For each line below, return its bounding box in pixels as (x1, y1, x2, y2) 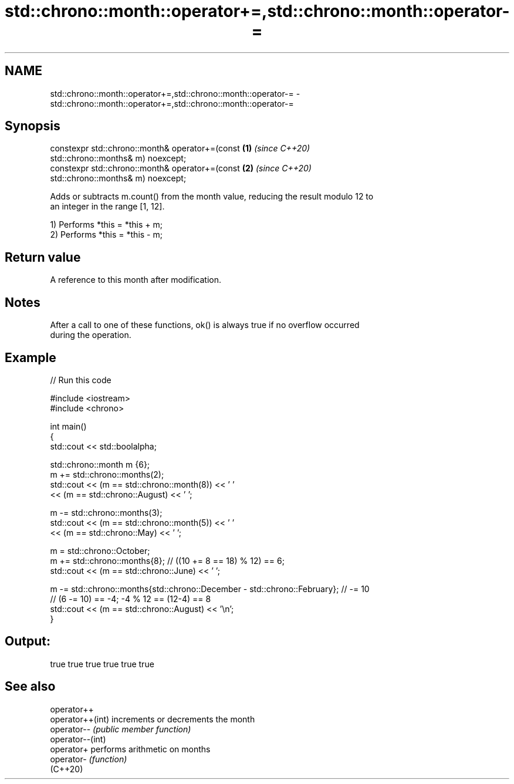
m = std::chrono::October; (50, 545, 150, 556)
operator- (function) (50, 753, 127, 764)
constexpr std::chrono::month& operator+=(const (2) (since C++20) (50, 163, 312, 174)
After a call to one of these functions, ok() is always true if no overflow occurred (50, 320, 360, 330)
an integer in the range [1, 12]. (50, 201, 165, 212)
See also (5, 679, 56, 694)
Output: (5, 634, 50, 649)
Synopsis (5, 119, 60, 134)
